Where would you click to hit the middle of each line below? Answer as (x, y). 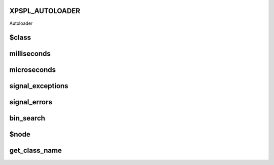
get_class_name (36, 151)
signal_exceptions (39, 86)
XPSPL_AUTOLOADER (45, 11)
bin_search (27, 118)
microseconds (32, 70)
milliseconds (30, 54)
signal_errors (31, 102)
